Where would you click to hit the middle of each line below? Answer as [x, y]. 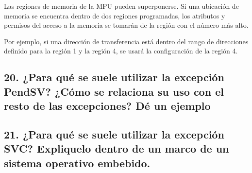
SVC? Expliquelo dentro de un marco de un [117, 148]
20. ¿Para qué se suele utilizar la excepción [114, 77]
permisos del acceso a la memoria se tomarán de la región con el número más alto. [126, 25]
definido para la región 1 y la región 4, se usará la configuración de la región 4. [121, 51]
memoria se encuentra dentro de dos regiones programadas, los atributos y [115, 15]
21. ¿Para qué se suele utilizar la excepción [114, 134]
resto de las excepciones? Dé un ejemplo [107, 106]
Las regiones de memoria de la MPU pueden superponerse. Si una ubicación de [121, 6]
